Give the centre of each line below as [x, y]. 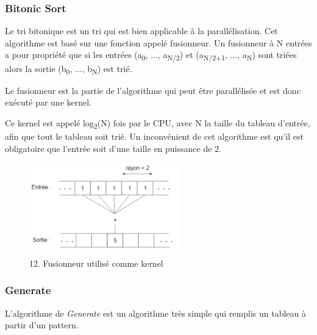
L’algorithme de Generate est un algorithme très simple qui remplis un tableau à [155, 313]
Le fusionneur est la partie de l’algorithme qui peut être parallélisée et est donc [153, 90]
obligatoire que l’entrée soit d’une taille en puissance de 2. [113, 148]
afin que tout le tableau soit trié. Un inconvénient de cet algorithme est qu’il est [154, 136]
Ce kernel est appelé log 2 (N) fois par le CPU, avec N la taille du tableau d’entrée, [158, 123]
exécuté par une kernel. [48, 102]
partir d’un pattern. [42, 325]
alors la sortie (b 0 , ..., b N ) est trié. [69, 69]
